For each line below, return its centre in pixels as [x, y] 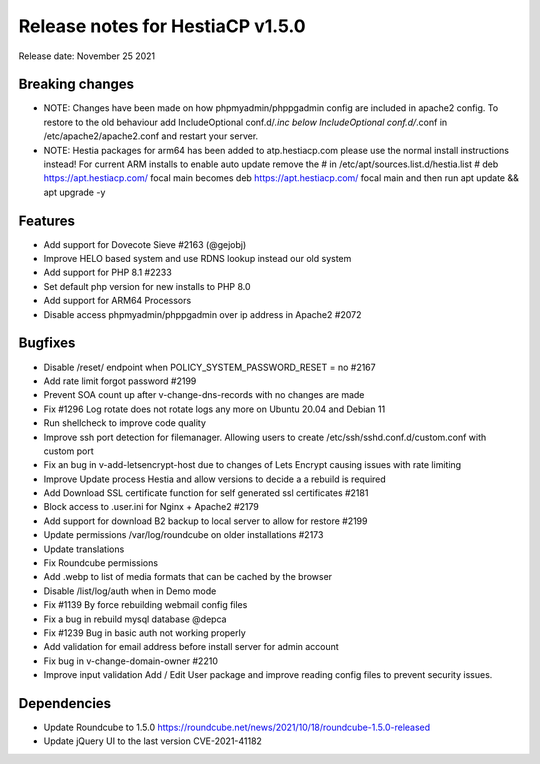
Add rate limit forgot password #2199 [120, 381]
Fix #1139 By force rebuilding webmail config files [145, 605]
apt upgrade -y [74, 192]
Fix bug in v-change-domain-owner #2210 [131, 661]
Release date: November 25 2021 [87, 56]
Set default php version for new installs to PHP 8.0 [147, 286]
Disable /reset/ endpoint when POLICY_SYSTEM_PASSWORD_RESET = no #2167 [209, 367]
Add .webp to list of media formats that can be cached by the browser [188, 577]
